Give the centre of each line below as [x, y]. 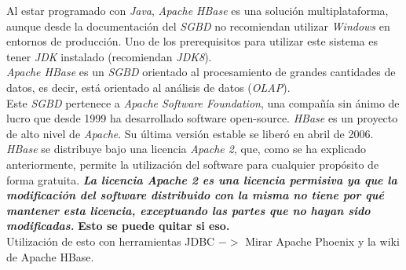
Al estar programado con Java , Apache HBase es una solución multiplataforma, [198, 10]
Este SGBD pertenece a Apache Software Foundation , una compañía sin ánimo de [203, 102]
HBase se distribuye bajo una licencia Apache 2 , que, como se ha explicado [186, 149]
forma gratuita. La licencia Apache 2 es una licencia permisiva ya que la [202, 179]
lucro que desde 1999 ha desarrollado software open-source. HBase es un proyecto [202, 118]
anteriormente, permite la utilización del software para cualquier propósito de [193, 164]
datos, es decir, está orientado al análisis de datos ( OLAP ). [148, 87]
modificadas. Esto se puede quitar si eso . [118, 226]
